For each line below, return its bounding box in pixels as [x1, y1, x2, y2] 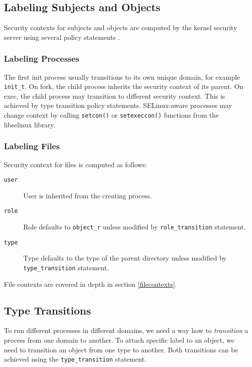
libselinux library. [4, 119, 55, 129]
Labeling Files [4, 140, 60, 152]
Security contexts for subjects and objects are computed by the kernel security [4, 22, 237, 33]
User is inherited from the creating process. [23, 190, 152, 200]
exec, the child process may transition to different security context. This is [4, 90, 225, 101]
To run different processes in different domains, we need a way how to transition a [4, 325, 248, 335]
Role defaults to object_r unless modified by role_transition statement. [23, 222, 246, 232]
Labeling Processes [4, 52, 80, 65]
